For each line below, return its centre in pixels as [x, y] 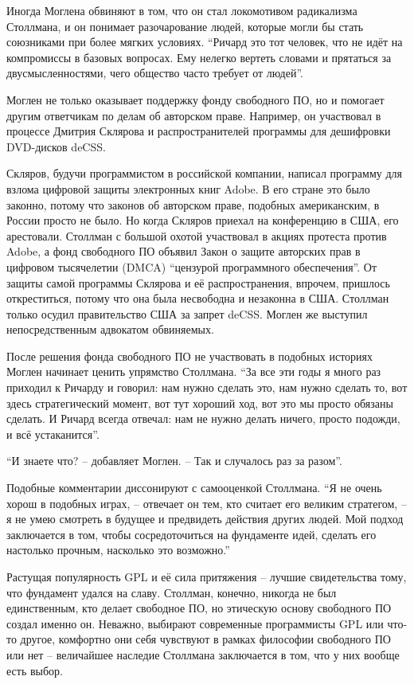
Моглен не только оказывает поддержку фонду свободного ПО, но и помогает [195, 99]
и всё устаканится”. [53, 434]
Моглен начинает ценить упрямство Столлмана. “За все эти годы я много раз [194, 371]
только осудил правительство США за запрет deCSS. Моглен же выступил [187, 313]
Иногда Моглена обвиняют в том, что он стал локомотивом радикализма [182, 10]
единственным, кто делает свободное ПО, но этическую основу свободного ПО [199, 608]
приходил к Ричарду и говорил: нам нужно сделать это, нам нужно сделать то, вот [207, 387]
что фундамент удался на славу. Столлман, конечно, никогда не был [172, 592]
